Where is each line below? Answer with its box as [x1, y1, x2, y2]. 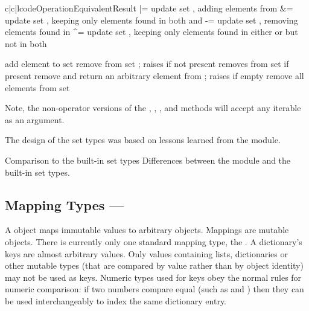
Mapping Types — [5, 195, 124, 214]
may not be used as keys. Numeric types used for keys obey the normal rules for [5, 271, 302, 283]
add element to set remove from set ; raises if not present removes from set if [5, 57, 289, 70]
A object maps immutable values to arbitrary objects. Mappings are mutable [5, 223, 289, 236]
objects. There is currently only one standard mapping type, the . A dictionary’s [5, 235, 302, 248]
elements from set [5, 81, 70, 94]
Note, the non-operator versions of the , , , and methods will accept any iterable [5, 101, 301, 114]
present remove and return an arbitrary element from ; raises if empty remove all [5, 69, 304, 82]
